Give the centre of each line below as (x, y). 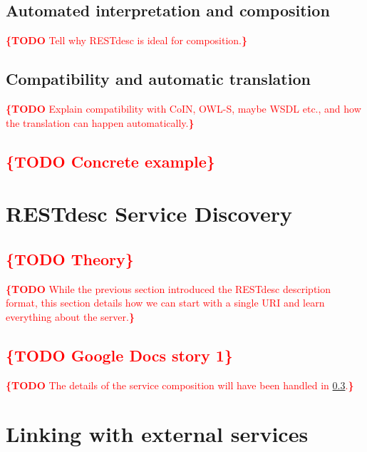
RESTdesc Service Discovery (149, 214)
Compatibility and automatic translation (158, 79)
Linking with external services (157, 434)
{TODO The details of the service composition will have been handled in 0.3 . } (180, 385)
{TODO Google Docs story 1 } (119, 355)
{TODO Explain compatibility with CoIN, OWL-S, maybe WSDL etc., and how (183, 108)
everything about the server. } (70, 316)
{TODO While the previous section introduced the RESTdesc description (169, 288)
